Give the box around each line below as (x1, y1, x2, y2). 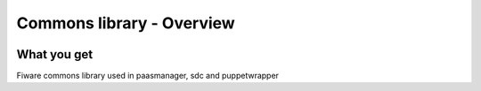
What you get (16, 47, 94, 62)
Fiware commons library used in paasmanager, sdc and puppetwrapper (16, 71, 280, 81)
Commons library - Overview (16, 13, 235, 33)
